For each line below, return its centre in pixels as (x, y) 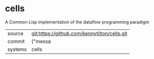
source (15, 33)
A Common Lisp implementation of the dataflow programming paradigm (77, 22)
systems (17, 49)
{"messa (41, 41)
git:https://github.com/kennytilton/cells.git (79, 33)
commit (16, 41)
